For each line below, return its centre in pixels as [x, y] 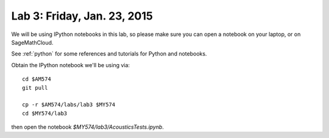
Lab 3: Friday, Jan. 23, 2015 [82, 16]
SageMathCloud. [32, 42]
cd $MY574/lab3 [45, 113]
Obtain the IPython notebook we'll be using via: [71, 65]
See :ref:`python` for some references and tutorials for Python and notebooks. [109, 54]
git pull [35, 88]
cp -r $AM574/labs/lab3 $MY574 [69, 105]
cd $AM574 [37, 79]
